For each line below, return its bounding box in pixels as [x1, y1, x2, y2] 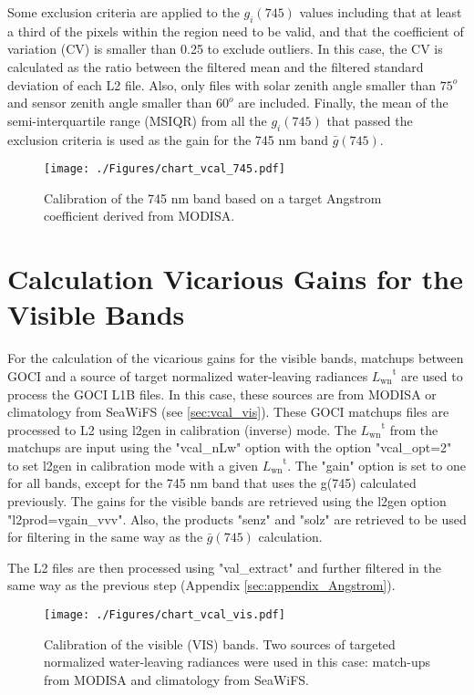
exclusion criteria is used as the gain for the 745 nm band [7, 130, 328, 149]
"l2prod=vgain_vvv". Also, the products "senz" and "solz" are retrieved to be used [7, 509, 467, 528]
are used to [400, 366, 463, 385]
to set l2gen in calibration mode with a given [7, 455, 259, 474]
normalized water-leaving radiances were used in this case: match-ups [44, 652, 430, 671]
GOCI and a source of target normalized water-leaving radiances [7, 366, 368, 385]
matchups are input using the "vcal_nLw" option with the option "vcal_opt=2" [7, 438, 452, 457]
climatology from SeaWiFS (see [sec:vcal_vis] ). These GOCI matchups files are [7, 402, 449, 421]
